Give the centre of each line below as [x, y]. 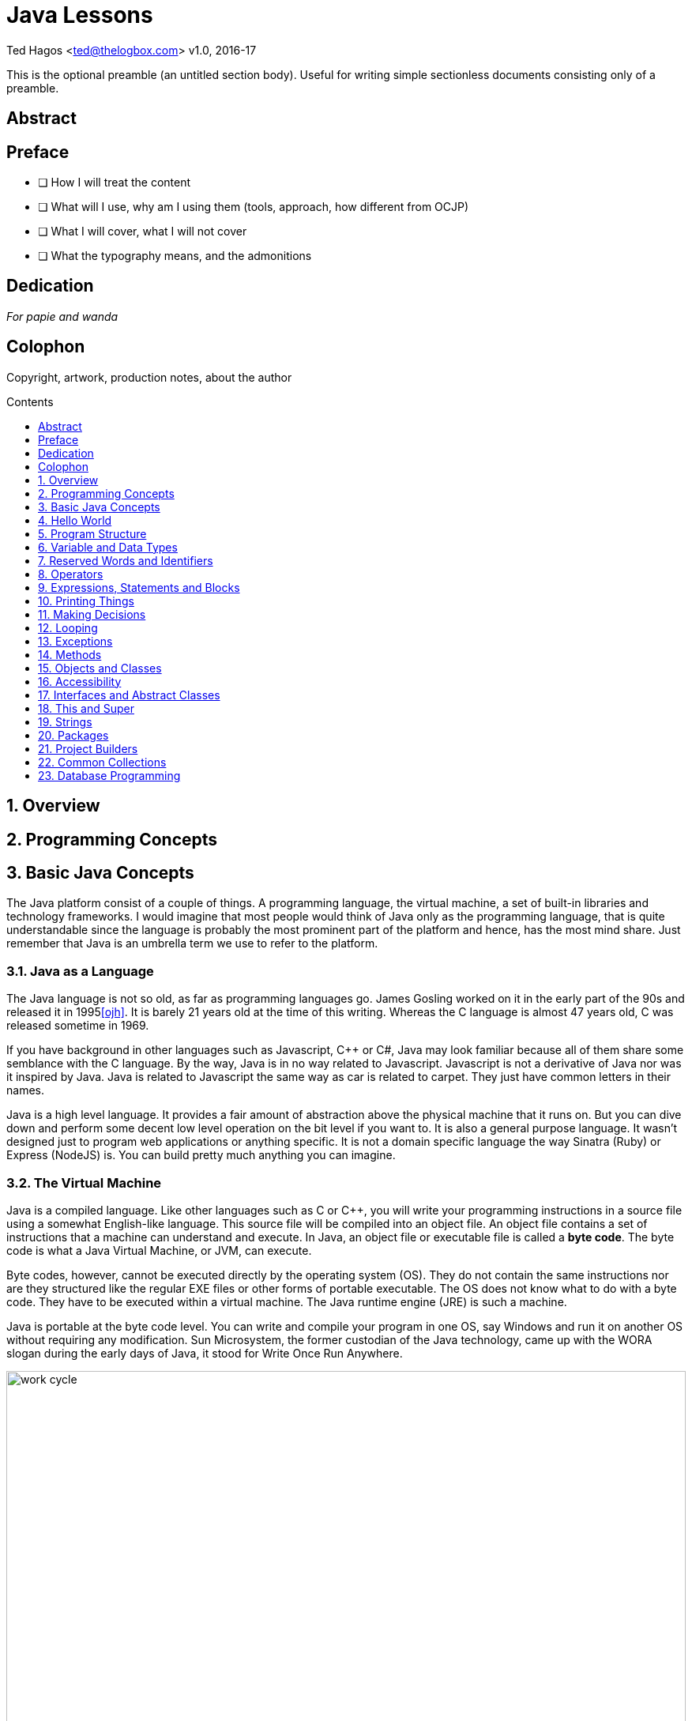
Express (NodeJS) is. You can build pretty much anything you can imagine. [201, 1155]
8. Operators [71, 574]
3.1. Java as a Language [80, 971]
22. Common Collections [102, 762]
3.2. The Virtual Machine [84, 1182]
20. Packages [73, 735]
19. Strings [65, 721]
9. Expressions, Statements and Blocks [139, 587]
